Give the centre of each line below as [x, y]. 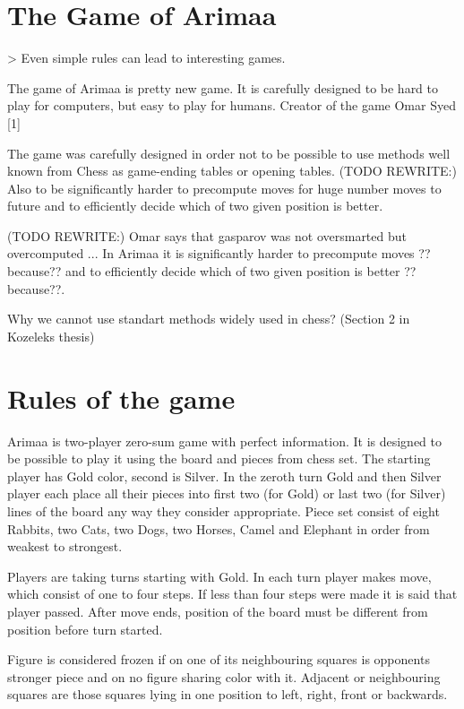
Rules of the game [121, 398]
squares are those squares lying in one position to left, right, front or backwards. [228, 694]
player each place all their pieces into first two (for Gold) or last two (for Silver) [227, 493]
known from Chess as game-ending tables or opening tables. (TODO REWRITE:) [232, 171]
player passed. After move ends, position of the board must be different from [218, 611]
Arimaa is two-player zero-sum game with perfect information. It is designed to [225, 441]
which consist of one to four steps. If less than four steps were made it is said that [232, 594]
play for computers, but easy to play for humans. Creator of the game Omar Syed [232, 105]
